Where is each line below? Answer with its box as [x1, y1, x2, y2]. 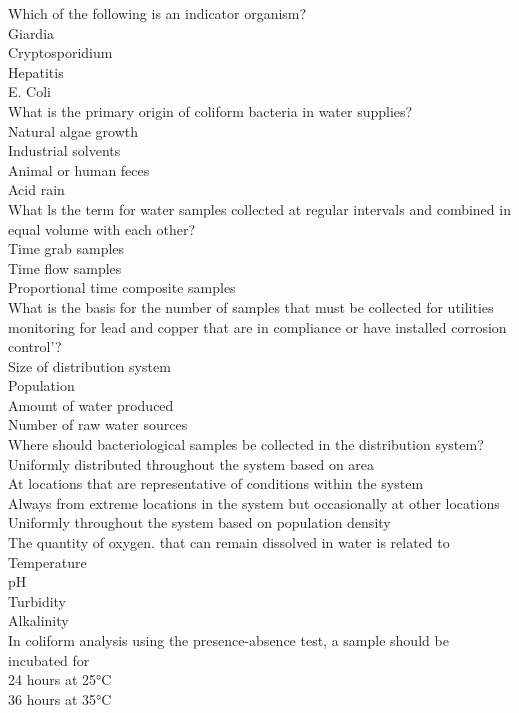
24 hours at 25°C [8, 669, 112, 690]
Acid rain [8, 179, 65, 200]
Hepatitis [8, 61, 64, 82]
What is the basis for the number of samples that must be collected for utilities [8, 296, 494, 317]
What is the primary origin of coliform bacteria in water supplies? [8, 100, 413, 121]
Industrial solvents [8, 140, 121, 161]
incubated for [8, 649, 90, 670]
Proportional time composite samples [8, 277, 236, 298]
